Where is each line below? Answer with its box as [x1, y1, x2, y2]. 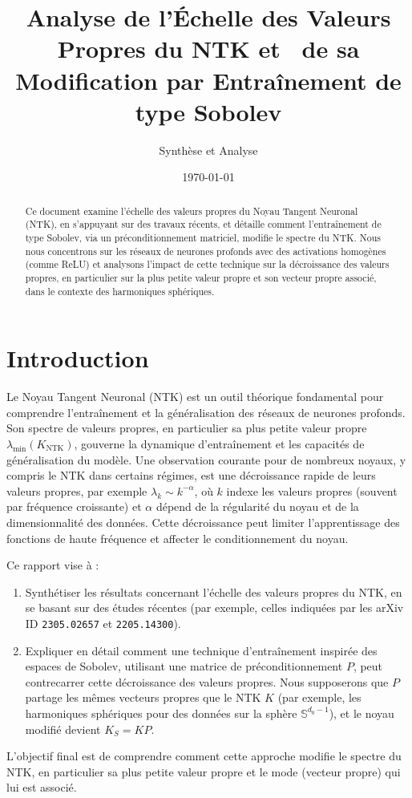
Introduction [6, 342, 149, 375]
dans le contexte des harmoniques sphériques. [25, 284, 215, 298]
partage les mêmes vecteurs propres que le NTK [25, 689, 261, 706]
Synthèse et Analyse [159, 141, 258, 158]
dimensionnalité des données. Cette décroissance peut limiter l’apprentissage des [6, 513, 400, 530]
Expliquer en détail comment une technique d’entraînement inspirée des [25, 642, 378, 658]
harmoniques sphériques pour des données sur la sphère [25, 704, 297, 721]
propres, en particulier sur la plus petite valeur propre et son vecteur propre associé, [25, 270, 377, 284]
